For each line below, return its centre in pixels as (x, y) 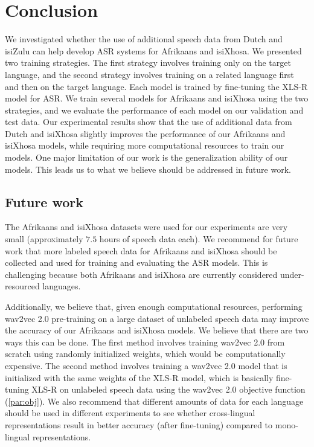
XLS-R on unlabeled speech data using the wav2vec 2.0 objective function (168, 389)
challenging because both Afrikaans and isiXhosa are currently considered (141, 274)
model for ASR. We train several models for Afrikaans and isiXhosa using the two (157, 98)
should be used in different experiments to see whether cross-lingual (130, 413)
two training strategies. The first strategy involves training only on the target (148, 63)
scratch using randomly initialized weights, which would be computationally (145, 354)
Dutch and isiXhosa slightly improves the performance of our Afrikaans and (145, 133)
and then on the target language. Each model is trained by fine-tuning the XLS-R (156, 86)
